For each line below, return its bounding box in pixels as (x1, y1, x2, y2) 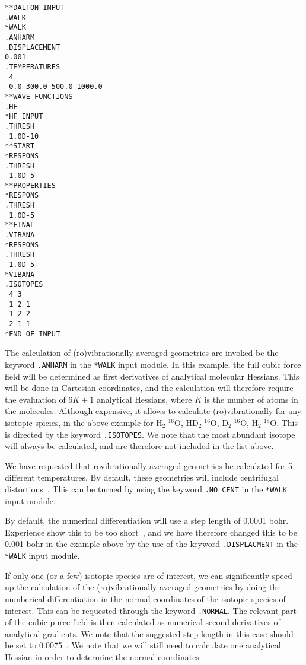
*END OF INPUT (5, 329, 60, 338)
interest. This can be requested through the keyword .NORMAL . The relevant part (5, 604, 297, 616)
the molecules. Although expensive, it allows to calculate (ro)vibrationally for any (5, 405, 302, 417)
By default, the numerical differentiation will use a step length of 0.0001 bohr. (5, 514, 289, 527)
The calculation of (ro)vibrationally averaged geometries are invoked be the (5, 346, 279, 359)
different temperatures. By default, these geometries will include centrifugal (5, 471, 279, 483)
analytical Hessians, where (97, 393, 192, 405)
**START (5, 142, 35, 151)
